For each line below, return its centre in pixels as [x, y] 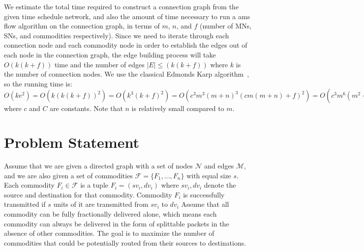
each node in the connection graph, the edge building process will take [110, 54]
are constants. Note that [86, 108]
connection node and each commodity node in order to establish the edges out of [126, 45]
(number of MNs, [226, 26]
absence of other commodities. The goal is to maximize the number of [109, 233]
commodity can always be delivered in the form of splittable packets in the [117, 223]
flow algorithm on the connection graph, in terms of [82, 26]
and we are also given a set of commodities [68, 175]
